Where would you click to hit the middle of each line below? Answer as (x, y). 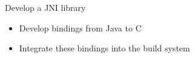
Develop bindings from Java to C (80, 27)
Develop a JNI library (45, 7)
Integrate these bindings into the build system (104, 48)
